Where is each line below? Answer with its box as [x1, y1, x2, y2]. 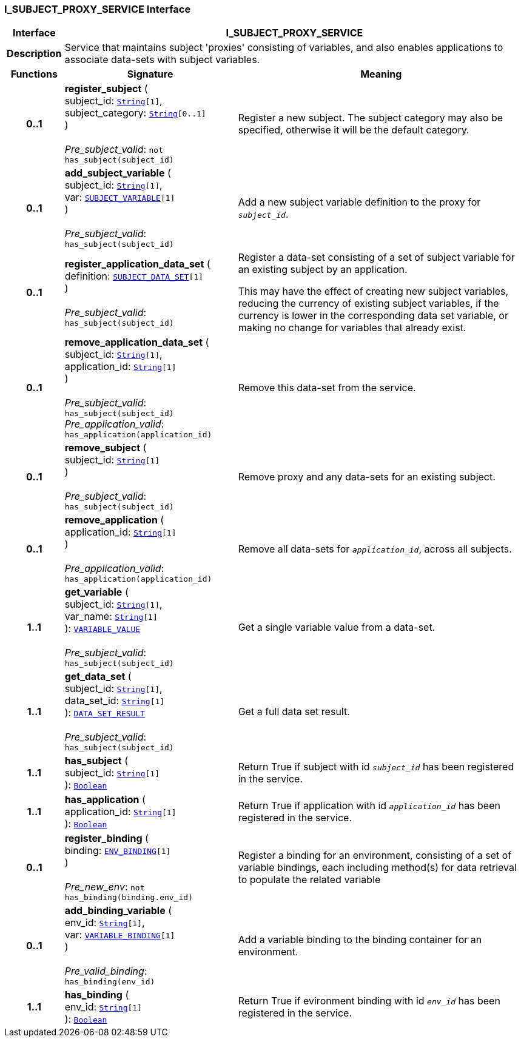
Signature [127, 68, 173, 81]
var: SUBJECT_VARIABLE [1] [64, 191, 175, 204]
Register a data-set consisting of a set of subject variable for [238, 251, 515, 264]
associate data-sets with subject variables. [64, 53, 260, 66]
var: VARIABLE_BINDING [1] [64, 929, 175, 941]
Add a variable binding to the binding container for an [238, 933, 482, 946]
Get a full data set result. [238, 705, 350, 718]
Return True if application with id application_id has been [238, 799, 500, 812]
